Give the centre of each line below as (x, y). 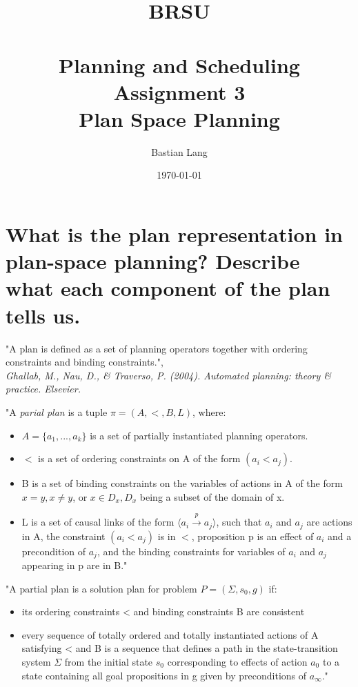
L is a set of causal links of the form (98, 522)
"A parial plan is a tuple (57, 411)
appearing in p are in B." (74, 565)
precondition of (54, 551)
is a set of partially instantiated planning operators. (199, 435)
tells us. (43, 315)
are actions (329, 522)
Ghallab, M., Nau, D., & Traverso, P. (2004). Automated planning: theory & (169, 375)
